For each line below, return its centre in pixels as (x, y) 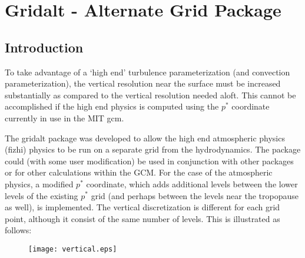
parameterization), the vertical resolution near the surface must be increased (143, 83)
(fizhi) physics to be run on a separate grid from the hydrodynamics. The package (153, 149)
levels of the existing (42, 195)
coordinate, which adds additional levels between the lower (192, 183)
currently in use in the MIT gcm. (64, 118)
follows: (18, 230)
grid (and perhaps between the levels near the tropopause (195, 195)
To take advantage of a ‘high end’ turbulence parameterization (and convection (147, 72)
